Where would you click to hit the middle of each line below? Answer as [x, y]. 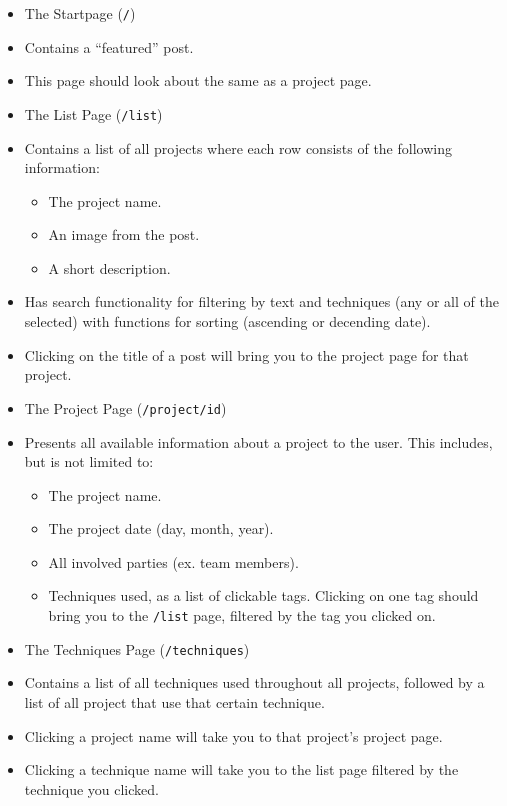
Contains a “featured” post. [109, 46]
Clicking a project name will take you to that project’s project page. [233, 735]
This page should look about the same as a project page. [198, 80]
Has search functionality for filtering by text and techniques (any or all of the [261, 301]
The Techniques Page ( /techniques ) [137, 648]
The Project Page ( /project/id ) [125, 407]
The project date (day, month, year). [161, 528]
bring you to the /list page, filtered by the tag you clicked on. [242, 615]
